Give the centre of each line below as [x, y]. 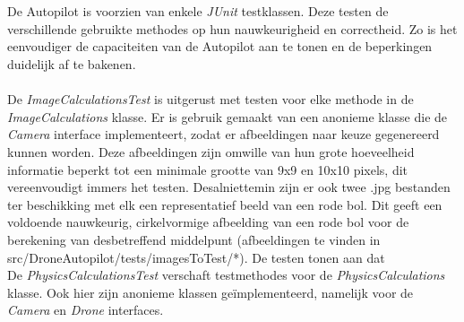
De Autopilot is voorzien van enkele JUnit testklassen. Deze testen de [198, 11]
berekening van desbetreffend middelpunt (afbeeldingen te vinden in [194, 239]
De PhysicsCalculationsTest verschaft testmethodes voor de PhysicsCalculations [226, 275]
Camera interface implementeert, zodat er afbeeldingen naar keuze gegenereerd [223, 134]
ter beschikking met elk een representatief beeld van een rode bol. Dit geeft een [225, 204]
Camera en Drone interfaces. [86, 310]
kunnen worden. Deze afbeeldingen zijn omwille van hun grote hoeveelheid [211, 151]
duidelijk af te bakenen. [72, 63]
